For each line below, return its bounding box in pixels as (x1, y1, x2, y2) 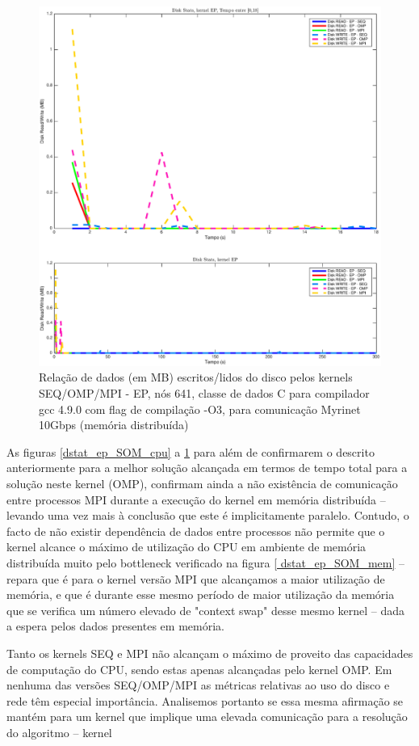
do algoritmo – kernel (6, 723, 112, 740)
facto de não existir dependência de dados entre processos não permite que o (6, 522, 385, 539)
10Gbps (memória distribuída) (39, 416, 189, 433)
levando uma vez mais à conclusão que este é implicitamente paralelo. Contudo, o (6, 507, 409, 524)
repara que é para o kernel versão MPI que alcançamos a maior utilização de (6, 570, 385, 587)
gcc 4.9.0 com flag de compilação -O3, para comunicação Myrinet (39, 400, 361, 417)
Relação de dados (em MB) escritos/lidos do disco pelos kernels (39, 369, 353, 386)
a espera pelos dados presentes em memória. (6, 617, 224, 634)
